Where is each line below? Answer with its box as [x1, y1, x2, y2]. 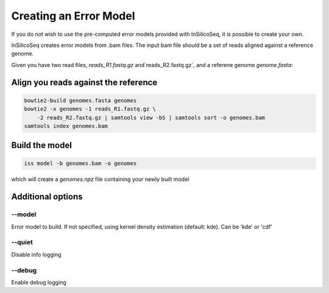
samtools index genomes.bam [24, 122, 108, 129]
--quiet [11, 238, 33, 247]
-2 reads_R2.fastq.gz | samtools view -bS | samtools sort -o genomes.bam [37, 114, 265, 121]
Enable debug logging [11, 278, 66, 286]
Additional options [11, 192, 83, 202]
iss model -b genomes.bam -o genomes [24, 160, 137, 167]
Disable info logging [11, 250, 62, 258]
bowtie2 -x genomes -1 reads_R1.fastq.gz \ [24, 105, 157, 113]
